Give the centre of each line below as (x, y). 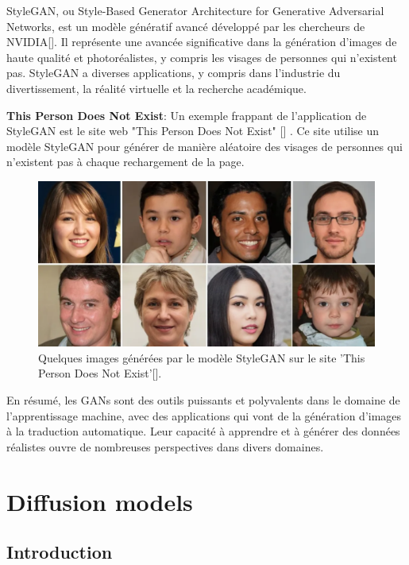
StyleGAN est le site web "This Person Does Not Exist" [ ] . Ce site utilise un (193, 131)
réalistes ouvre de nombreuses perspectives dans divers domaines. (165, 446)
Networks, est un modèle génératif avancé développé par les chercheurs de (186, 26)
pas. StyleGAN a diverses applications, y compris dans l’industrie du (174, 73)
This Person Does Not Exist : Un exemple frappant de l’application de (187, 115)
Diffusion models (100, 501)
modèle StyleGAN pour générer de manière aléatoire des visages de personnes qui (204, 146)
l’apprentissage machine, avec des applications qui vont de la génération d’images (204, 415)
